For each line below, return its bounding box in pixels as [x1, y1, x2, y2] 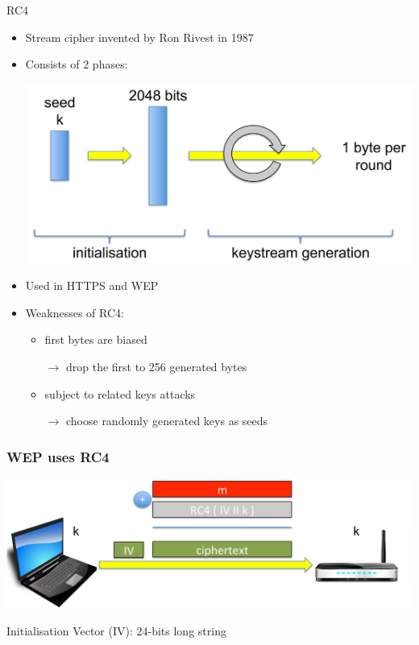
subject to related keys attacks [44, 385, 196, 402]
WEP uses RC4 [6, 446, 110, 466]
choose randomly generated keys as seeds [65, 412, 268, 429]
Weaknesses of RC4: [25, 304, 124, 320]
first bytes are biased [44, 331, 147, 348]
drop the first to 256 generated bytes [65, 358, 247, 374]
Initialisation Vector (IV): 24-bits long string [6, 622, 226, 639]
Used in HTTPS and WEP [25, 277, 159, 294]
